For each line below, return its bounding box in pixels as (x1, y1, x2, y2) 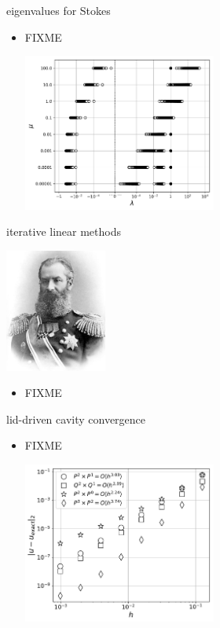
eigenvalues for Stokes (6, 2, 111, 18)
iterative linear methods (6, 223, 121, 240)
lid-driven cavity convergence (6, 410, 146, 427)
